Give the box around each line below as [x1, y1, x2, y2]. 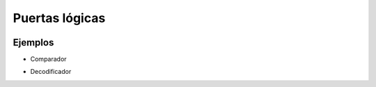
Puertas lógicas [13, 10, 106, 26]
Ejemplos [13, 37, 54, 48]
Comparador [30, 55, 67, 64]
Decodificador [30, 68, 72, 76]
